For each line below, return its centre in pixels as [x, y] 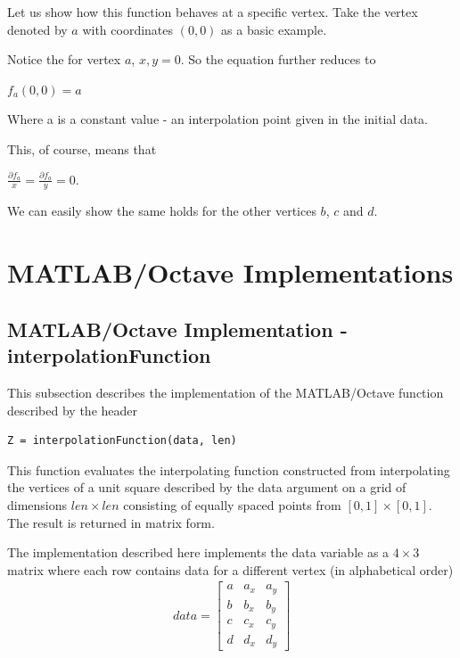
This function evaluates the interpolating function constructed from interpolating [229, 469]
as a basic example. [274, 29]
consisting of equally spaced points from [232, 504]
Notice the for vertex [64, 59]
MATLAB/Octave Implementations [230, 272]
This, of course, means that [82, 148]
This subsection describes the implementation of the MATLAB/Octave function [226, 392]
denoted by [37, 29]
